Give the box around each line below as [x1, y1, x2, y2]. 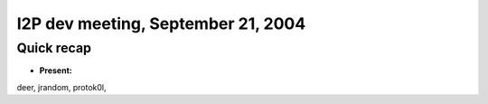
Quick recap [16, 40, 92, 56]
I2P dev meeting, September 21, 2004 [16, 14, 306, 33]
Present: [39, 65, 72, 76]
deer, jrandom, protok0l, [16, 81, 108, 92]
